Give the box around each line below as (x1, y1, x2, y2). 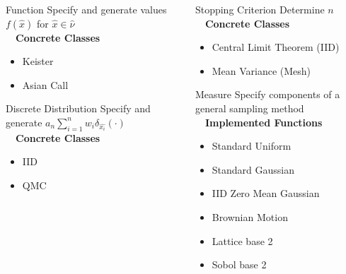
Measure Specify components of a (195, 87, 340, 102)
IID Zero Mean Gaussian (212, 186, 320, 201)
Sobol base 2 (212, 257, 267, 272)
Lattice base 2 (212, 233, 273, 248)
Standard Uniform (212, 138, 292, 153)
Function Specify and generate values (6, 2, 167, 16)
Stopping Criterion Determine (195, 2, 325, 16)
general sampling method (195, 100, 304, 115)
